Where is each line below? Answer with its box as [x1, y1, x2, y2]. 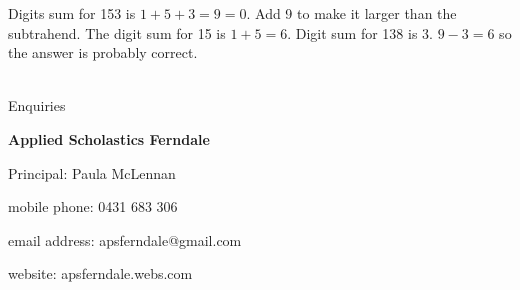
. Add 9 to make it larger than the [246, 3, 457, 23]
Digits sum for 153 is [8, 3, 136, 23]
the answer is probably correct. [8, 42, 198, 63]
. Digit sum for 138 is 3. [287, 22, 433, 43]
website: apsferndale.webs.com [8, 263, 193, 284]
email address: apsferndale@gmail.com [8, 229, 242, 250]
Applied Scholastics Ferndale [8, 128, 210, 149]
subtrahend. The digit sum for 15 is [8, 22, 226, 43]
